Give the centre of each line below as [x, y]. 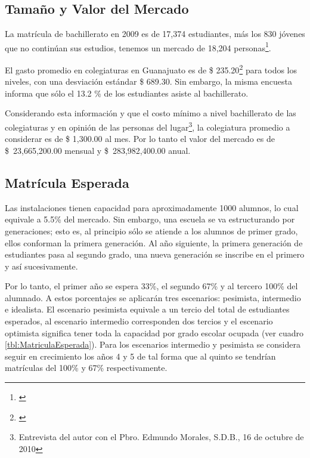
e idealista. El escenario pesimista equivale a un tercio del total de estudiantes [147, 309]
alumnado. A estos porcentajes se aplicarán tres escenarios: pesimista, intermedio [153, 297]
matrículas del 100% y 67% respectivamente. [86, 368]
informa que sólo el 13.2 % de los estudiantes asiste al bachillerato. [127, 93]
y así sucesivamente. [41, 266]
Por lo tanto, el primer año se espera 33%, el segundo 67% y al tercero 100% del [151, 286]
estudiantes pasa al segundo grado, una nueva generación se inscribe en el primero [155, 254]
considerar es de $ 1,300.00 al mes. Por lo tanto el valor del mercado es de [140, 139]
